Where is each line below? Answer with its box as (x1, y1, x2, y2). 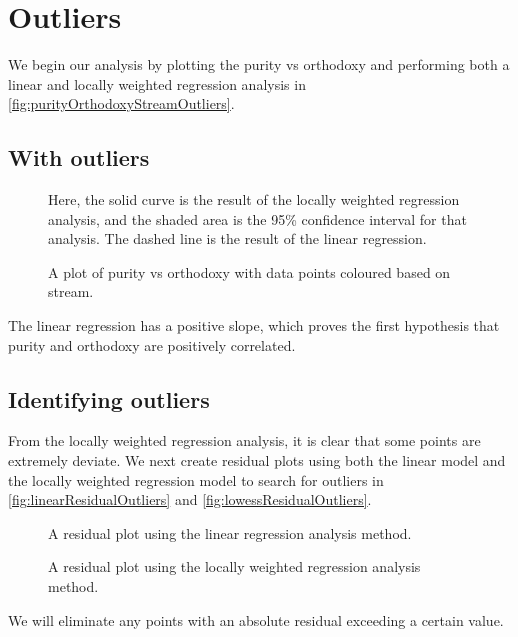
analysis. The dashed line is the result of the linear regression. (48, 228, 427, 249)
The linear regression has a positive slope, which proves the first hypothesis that (8, 315, 500, 336)
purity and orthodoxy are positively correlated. (8, 334, 296, 355)
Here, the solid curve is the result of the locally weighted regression (48, 189, 460, 210)
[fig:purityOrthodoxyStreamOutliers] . (8, 93, 235, 114)
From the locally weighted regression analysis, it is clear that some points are (8, 430, 481, 451)
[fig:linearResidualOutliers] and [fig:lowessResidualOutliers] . (8, 489, 372, 510)
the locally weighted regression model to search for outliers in (8, 469, 384, 490)
